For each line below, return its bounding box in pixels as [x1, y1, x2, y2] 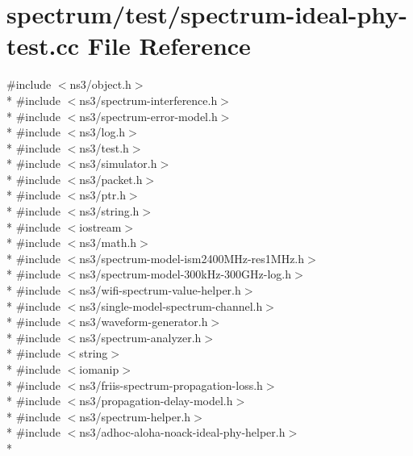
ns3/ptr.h [79, 186, 126, 203]
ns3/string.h [79, 203, 140, 220]
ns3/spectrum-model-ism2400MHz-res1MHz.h [79, 249, 305, 266]
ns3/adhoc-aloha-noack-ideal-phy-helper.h [79, 424, 286, 441]
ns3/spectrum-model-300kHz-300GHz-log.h [79, 266, 292, 282]
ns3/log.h [79, 123, 126, 140]
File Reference [87, 29, 251, 62]
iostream [79, 218, 122, 235]
